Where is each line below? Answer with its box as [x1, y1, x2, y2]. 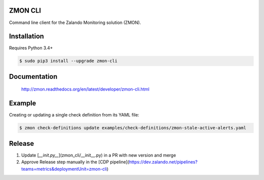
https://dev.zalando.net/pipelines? [129, 159, 198, 165]
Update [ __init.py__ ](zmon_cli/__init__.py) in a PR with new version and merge [21, 152, 176, 158]
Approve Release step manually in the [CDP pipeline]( [21, 159, 130, 165]
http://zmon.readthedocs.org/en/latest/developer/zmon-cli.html [21, 86, 150, 92]
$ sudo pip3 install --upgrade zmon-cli [19, 58, 117, 64]
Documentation [9, 72, 58, 81]
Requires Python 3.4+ [9, 45, 53, 51]
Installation [9, 32, 44, 41]
